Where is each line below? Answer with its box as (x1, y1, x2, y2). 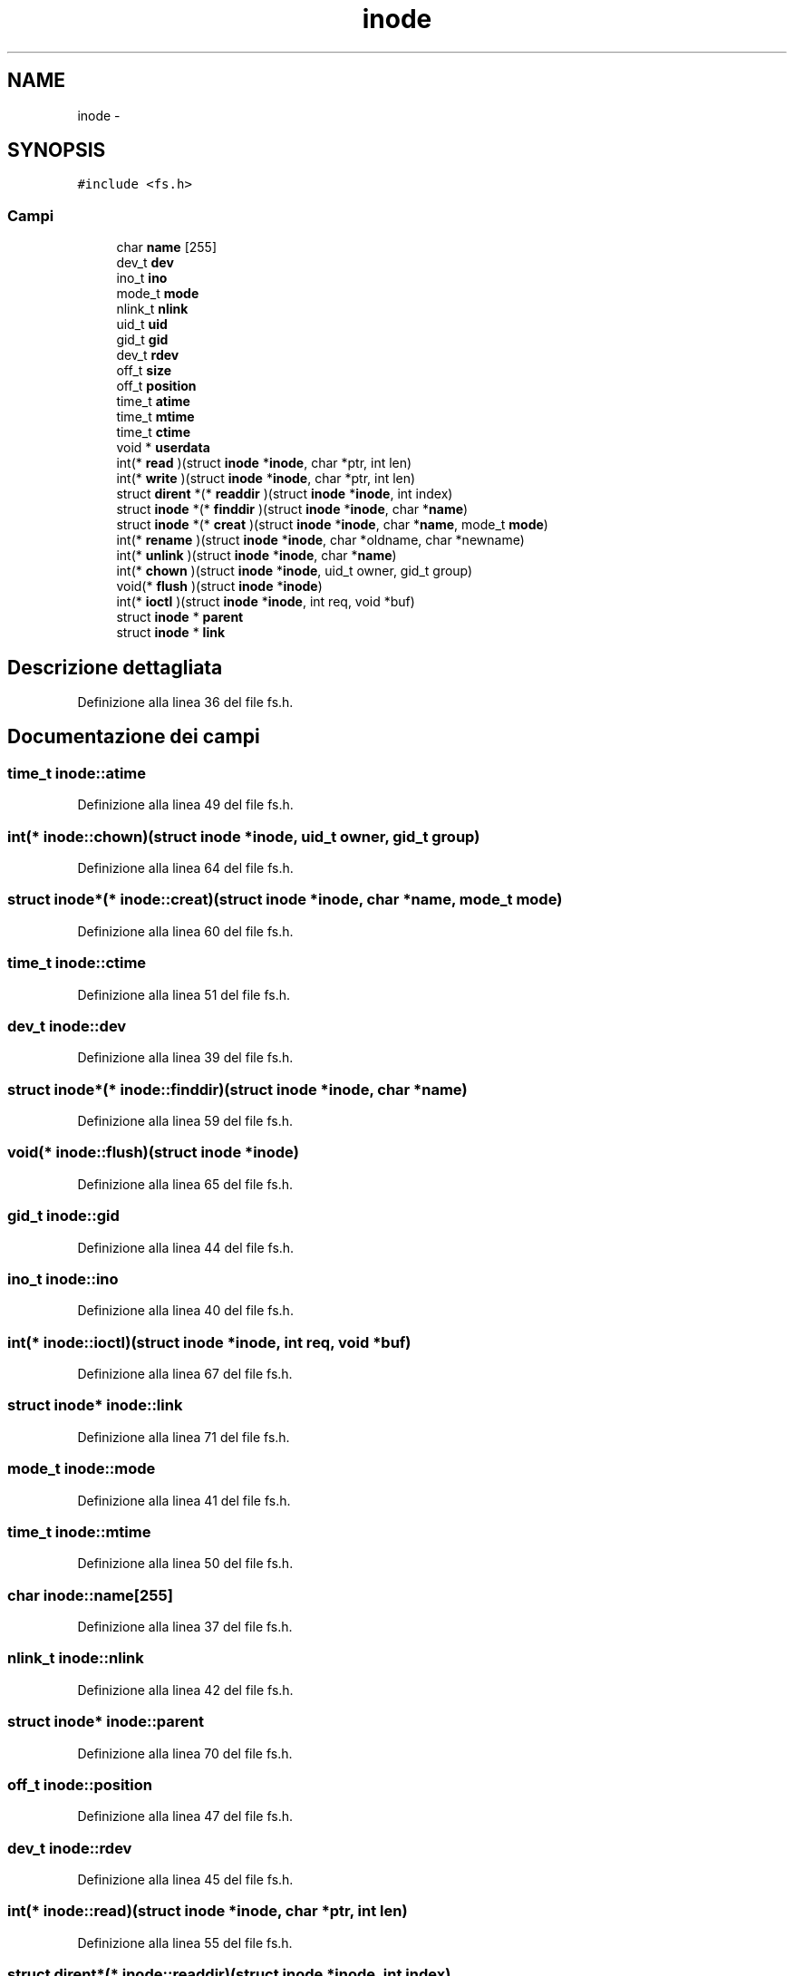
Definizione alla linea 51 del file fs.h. (77, 986, 291, 1003)
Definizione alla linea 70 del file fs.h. (77, 1745, 293, 1761)
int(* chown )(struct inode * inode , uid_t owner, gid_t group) (116, 563, 473, 579)
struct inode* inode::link (7, 1396, 183, 1415)
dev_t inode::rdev (7, 1838, 132, 1857)
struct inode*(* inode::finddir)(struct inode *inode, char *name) (7, 1080, 468, 1099)
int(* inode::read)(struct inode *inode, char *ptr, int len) (7, 1902, 408, 1921)
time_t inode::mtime (7, 1522, 151, 1541)
